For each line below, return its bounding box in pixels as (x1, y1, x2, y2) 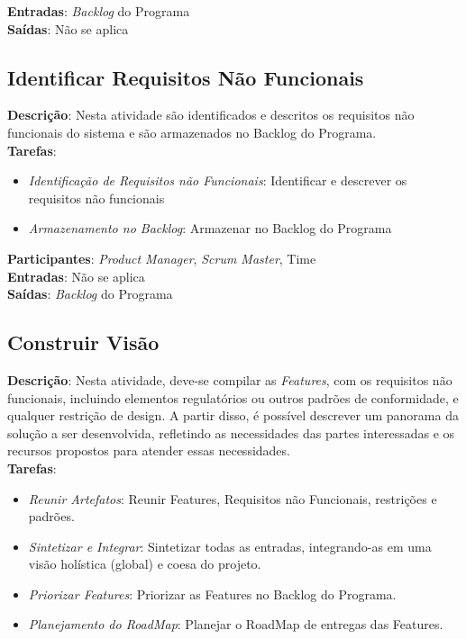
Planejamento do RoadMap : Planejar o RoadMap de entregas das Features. (28, 615, 443, 634)
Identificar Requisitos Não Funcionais (7, 63, 364, 91)
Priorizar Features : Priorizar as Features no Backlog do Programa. (28, 584, 397, 603)
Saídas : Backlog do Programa (7, 284, 173, 303)
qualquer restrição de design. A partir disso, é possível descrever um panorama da (7, 406, 459, 425)
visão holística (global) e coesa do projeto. (28, 554, 261, 573)
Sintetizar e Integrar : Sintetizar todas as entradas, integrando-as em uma (28, 536, 432, 555)
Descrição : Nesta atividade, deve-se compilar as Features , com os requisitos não (7, 370, 452, 389)
